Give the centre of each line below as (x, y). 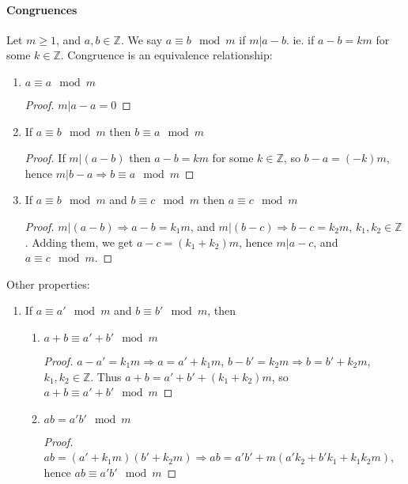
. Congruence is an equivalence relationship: (166, 55)
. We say (142, 39)
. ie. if (300, 39)
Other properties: (48, 284)
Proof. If (45, 158)
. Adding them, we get (79, 242)
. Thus (106, 376)
